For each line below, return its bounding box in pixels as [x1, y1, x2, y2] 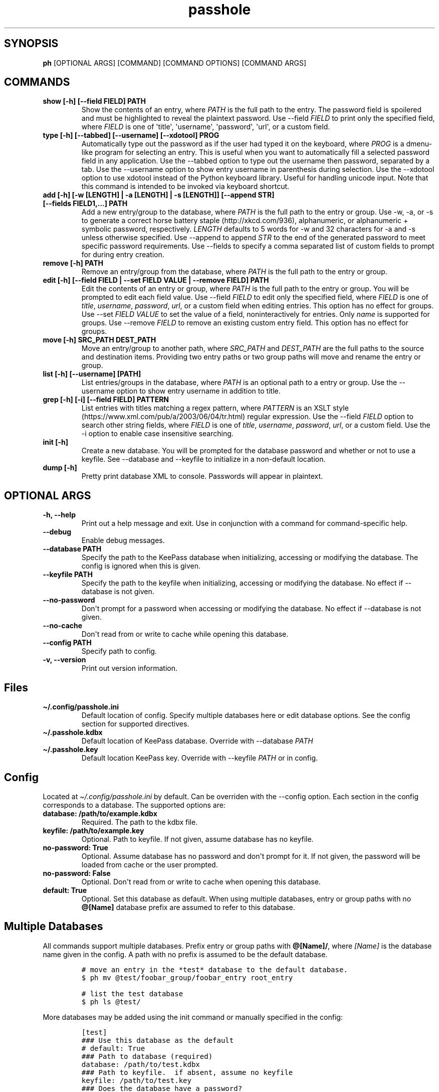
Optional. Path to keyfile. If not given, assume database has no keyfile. [81, 834, 314, 843]
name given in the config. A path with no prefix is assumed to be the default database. [43, 950, 328, 959]
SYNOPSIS [4, 37, 59, 50]
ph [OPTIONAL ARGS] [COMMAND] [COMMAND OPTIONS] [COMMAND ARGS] [43, 58, 307, 67]
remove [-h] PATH [43, 259, 104, 268]
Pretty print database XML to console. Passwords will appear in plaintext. [81, 472, 323, 481]
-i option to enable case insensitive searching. [81, 429, 234, 438]
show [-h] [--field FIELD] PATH [43, 97, 146, 106]
